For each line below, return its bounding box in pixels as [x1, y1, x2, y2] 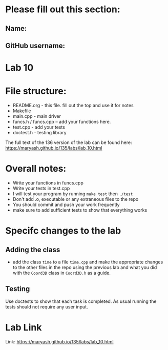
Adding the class [5, 245, 60, 254]
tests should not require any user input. [5, 303, 88, 310]
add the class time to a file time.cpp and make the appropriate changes [12, 259, 163, 265]
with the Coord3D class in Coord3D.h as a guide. [12, 270, 111, 276]
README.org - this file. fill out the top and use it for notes [12, 102, 134, 109]
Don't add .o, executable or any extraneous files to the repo [12, 196, 139, 202]
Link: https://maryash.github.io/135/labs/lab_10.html [5, 338, 114, 344]
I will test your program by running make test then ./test [12, 191, 133, 197]
